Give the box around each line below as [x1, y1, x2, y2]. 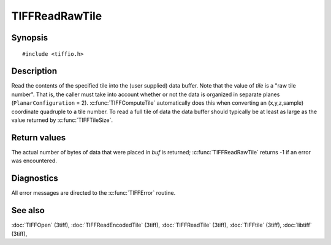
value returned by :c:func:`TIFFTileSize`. [11, 116, 113, 124]
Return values [11, 132, 66, 143]
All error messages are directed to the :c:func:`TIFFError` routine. [11, 189, 176, 197]
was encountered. [11, 157, 58, 165]
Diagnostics [11, 173, 58, 184]
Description [11, 66, 58, 77]
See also [11, 205, 45, 216]
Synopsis [11, 32, 48, 43]
